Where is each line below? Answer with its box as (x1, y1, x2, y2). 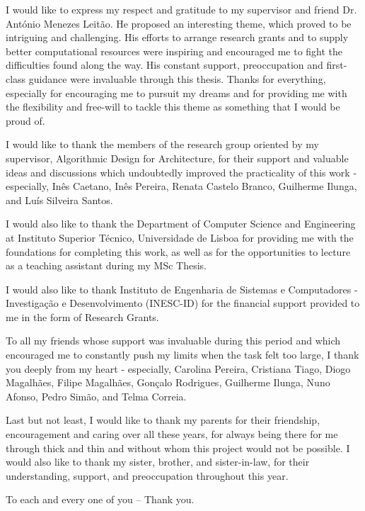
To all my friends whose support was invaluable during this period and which (6, 333, 341, 348)
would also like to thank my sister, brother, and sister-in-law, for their (6, 454, 310, 469)
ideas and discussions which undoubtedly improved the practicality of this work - (6, 164, 357, 179)
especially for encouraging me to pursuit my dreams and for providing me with (6, 85, 347, 100)
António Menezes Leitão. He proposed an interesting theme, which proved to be (6, 16, 352, 30)
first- (326, 57, 347, 72)
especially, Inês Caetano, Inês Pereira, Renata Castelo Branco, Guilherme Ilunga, (6, 179, 357, 193)
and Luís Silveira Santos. (6, 192, 113, 207)
